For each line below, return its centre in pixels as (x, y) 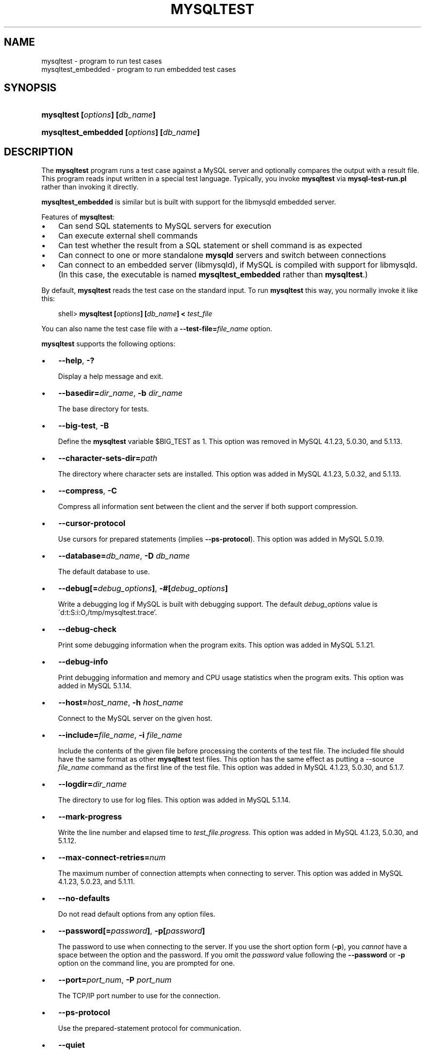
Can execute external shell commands (128, 236)
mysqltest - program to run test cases (102, 61)
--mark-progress (90, 817)
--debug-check (87, 629)
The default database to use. (104, 572)
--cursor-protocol (92, 523)
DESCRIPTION (39, 152)
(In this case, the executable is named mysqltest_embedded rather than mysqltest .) (213, 275)
